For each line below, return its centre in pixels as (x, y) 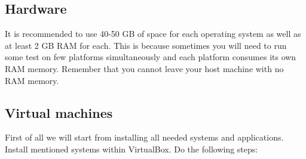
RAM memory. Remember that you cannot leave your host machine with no (144, 68)
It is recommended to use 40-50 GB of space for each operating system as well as (153, 34)
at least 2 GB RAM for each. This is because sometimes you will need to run (146, 45)
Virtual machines (59, 112)
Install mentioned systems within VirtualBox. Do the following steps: (131, 149)
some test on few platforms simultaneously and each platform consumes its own (151, 57)
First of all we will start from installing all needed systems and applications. (144, 137)
